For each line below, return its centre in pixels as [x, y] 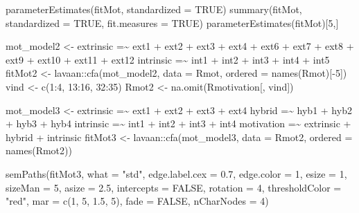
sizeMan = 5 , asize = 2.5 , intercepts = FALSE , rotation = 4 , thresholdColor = [174, 187]
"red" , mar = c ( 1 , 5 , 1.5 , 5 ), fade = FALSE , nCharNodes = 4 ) [137, 201]
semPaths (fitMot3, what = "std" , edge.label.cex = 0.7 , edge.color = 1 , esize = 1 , [176, 173]
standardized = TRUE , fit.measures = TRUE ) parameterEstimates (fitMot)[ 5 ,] [172, 22]
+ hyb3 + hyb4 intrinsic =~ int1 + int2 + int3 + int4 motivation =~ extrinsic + [178, 123]
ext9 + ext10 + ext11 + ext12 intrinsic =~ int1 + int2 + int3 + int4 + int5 [168, 59]
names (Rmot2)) [39, 150]
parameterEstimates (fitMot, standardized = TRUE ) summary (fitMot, [154, 9]
